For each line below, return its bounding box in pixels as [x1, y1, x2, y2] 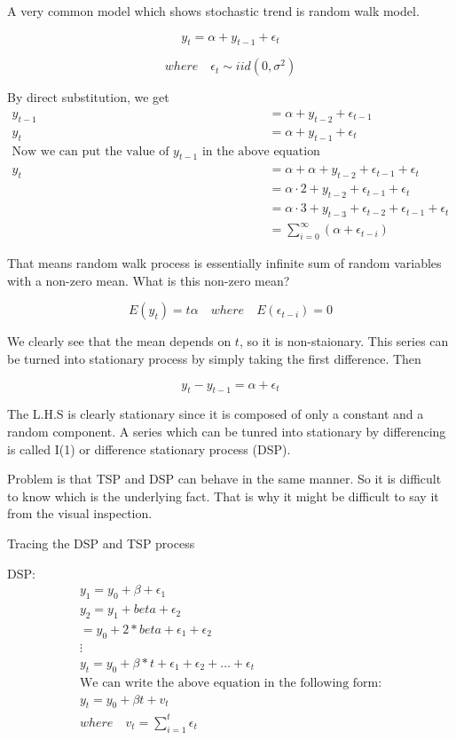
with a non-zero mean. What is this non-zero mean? [7, 271, 290, 289]
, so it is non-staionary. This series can [239, 332, 449, 350]
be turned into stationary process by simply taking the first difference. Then [7, 350, 421, 368]
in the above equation [201, 145, 320, 158]
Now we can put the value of [12, 145, 169, 158]
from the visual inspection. [7, 504, 153, 523]
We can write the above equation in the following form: [79, 676, 382, 689]
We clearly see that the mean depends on [7, 332, 232, 350]
